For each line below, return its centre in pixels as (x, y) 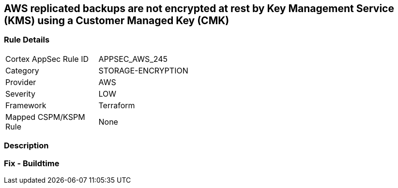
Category (22, 70)
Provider (21, 82)
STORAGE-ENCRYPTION (143, 70)
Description (26, 146)
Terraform (117, 105)
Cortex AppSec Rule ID (47, 59)
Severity (20, 94)
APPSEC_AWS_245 (133, 59)
